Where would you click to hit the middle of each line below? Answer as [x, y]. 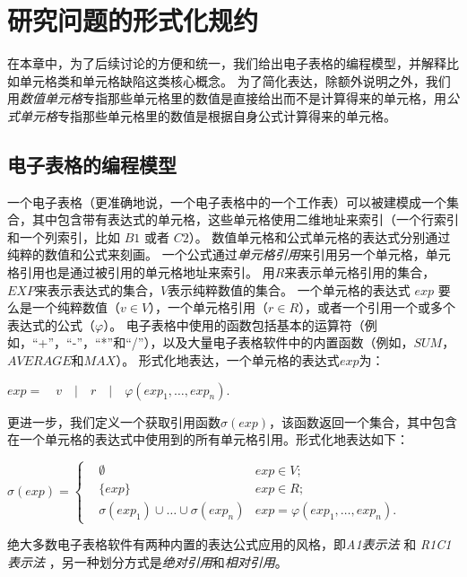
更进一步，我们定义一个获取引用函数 [114, 421]
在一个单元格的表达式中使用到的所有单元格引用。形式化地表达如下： [208, 439]
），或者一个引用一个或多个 [377, 307]
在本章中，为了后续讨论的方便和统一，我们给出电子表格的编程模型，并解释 [227, 63]
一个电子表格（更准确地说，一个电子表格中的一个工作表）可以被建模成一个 [227, 201]
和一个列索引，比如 [64, 236]
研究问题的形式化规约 [133, 20]
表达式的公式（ [51, 324]
